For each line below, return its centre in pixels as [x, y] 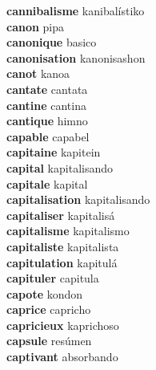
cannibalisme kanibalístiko [76, 10]
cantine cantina [46, 105]
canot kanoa [38, 73]
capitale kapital [47, 183]
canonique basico [52, 42]
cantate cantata [47, 89]
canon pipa [36, 26]
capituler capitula [53, 278]
